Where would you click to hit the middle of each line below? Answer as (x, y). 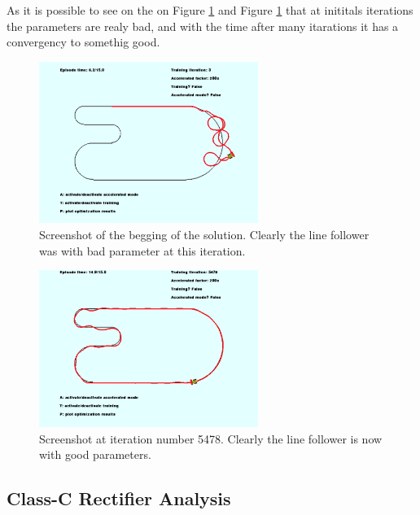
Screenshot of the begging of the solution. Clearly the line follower (204, 235)
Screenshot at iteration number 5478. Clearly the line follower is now (211, 438)
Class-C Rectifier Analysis (119, 498)
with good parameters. (95, 454)
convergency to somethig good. (83, 42)
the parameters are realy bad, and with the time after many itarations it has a (203, 26)
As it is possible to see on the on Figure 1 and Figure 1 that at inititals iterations (210, 10)
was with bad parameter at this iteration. (142, 250)
